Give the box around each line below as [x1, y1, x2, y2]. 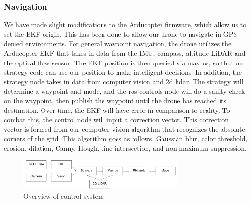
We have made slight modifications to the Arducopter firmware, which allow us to [4, 19, 247, 30]
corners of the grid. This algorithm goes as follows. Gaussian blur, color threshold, [4, 133, 248, 143]
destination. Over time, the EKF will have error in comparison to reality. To [4, 105, 230, 115]
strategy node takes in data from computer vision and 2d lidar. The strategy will [4, 76, 244, 86]
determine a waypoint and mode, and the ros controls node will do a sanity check [4, 86, 245, 96]
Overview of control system [23, 191, 104, 201]
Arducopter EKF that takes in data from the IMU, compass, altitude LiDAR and [4, 48, 246, 58]
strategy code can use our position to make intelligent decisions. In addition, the [4, 67, 242, 77]
